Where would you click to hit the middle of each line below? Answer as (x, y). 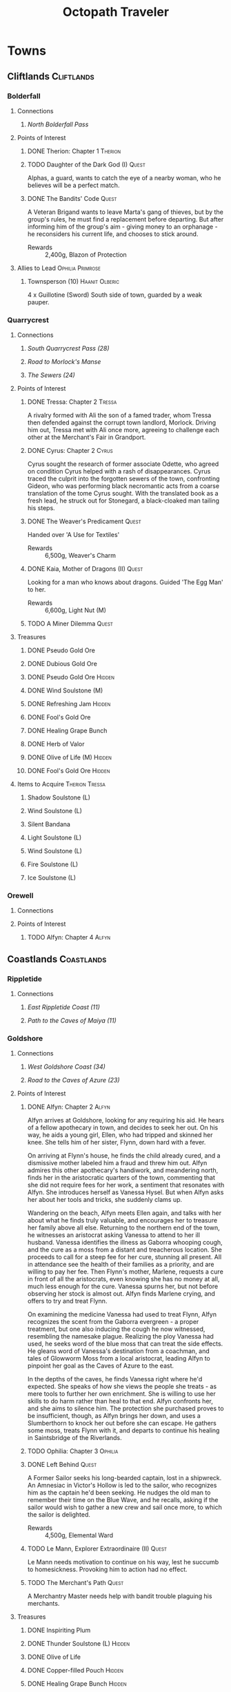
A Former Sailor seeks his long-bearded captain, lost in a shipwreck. (124, 1478)
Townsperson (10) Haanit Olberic (73, 281)
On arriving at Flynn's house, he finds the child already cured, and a (124, 1156)
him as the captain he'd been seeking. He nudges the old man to (119, 1492)
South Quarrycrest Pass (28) (68, 349)
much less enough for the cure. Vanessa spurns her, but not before (123, 1286)
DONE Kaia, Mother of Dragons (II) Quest (85, 569)
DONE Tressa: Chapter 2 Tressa (72, 402)
